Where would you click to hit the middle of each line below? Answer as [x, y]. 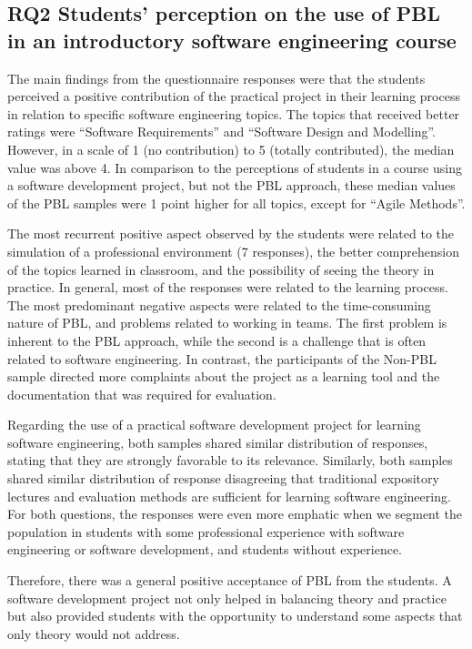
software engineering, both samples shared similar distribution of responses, [218, 442]
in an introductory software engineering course [232, 40]
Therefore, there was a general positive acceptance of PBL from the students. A [230, 580]
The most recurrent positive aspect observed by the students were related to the [231, 233]
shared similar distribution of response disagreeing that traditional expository [223, 478]
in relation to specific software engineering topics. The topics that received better [234, 113]
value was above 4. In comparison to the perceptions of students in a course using [235, 167]
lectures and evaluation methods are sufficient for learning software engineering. [229, 496]
